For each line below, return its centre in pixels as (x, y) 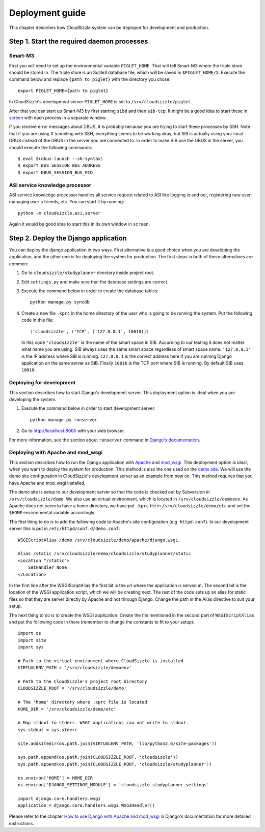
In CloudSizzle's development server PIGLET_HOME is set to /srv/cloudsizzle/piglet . (101, 102)
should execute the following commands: (51, 147)
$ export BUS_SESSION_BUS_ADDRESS (59, 166)
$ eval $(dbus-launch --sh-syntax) (61, 159)
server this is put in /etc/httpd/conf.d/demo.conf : (65, 528)
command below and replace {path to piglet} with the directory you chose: (90, 79)
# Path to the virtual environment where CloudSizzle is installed (101, 661)
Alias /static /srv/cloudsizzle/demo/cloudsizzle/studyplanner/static (105, 554)
